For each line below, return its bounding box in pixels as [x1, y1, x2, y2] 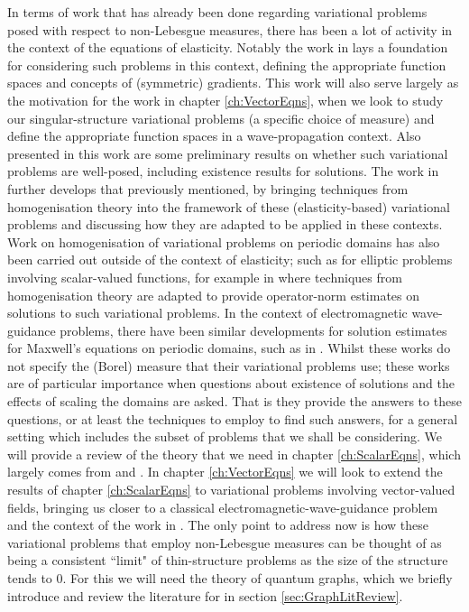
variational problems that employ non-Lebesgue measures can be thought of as [7, 533, 442, 552]
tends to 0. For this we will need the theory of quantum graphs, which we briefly [7, 569, 453, 587]
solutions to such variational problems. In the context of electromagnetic [7, 303, 408, 322]
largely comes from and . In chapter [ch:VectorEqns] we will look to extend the [7, 462, 443, 481]
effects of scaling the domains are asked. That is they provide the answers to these [7, 392, 462, 411]
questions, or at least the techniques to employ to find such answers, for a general [7, 409, 458, 428]
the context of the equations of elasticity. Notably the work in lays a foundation [7, 38, 448, 57]
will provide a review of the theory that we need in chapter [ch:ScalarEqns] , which [7, 444, 461, 463]
